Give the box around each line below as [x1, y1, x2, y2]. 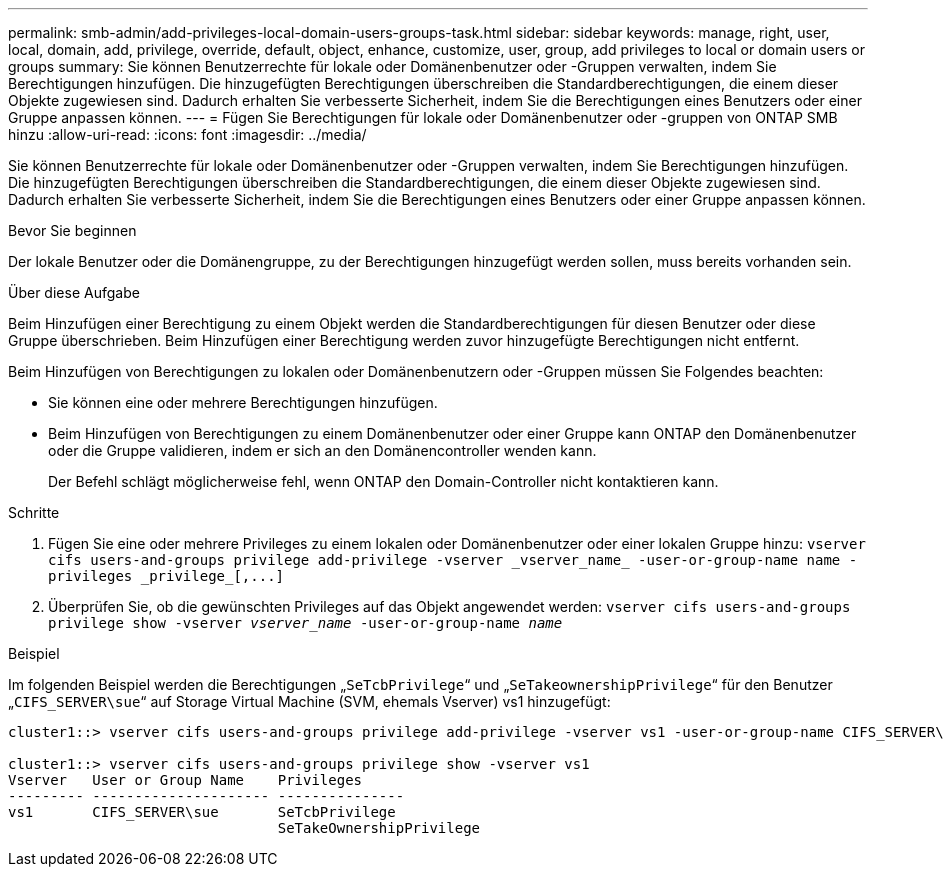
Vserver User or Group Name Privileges [8, 772, 363, 788]
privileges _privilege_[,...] [48, 568, 285, 584]
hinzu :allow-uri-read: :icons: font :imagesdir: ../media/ [8, 126, 367, 143]
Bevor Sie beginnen [8, 222, 137, 239]
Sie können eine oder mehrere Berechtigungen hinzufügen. [48, 394, 438, 411]
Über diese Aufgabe [8, 284, 140, 301]
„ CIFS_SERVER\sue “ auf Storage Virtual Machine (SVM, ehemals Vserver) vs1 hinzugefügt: [8, 693, 611, 710]
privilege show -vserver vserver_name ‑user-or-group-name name [48, 615, 563, 631]
